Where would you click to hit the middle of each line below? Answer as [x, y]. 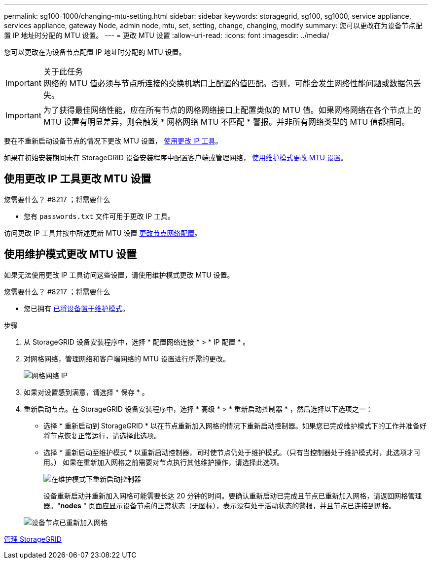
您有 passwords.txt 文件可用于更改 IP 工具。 [99, 216]
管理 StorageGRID [33, 539]
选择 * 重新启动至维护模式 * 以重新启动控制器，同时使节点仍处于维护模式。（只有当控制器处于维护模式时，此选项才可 [232, 452]
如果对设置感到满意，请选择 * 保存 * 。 [86, 392]
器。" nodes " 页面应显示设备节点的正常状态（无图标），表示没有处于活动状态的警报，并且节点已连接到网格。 [220, 505]
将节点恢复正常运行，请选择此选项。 [102, 435]
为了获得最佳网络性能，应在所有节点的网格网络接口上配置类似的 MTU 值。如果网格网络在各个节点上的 [232, 110]
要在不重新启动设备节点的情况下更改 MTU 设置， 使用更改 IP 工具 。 [113, 141]
